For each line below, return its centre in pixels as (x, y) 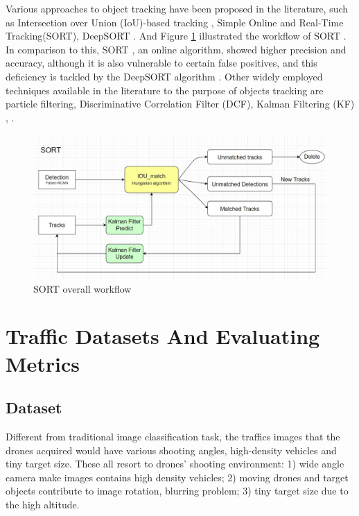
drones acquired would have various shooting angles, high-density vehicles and (171, 450)
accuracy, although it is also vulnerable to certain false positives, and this (161, 63)
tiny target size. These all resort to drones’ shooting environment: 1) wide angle (175, 464)
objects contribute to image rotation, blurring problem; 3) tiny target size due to (177, 491)
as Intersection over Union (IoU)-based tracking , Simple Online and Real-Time (175, 22)
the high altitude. (43, 504)
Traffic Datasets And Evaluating (163, 336)
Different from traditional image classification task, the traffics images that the (173, 436)
